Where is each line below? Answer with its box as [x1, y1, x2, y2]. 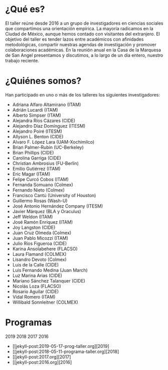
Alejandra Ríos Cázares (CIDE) [12, 117, 76, 124]
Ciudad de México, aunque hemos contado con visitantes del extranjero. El [5, 31, 160, 37]
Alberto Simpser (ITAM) [12, 112, 61, 118]
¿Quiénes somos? [5, 75, 82, 86]
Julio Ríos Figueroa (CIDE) [12, 240, 67, 246]
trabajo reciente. [5, 57, 39, 63]
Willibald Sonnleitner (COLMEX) [12, 299, 79, 305]
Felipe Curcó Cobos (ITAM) [12, 176, 69, 182]
